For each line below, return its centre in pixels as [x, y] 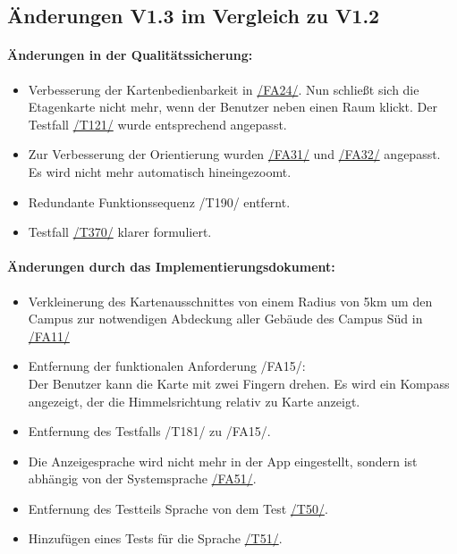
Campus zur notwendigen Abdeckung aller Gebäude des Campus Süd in [225, 319]
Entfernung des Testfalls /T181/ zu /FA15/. [149, 431]
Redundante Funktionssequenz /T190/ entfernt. [159, 201]
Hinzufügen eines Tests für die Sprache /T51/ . [155, 538]
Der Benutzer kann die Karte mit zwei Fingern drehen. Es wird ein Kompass [239, 383]
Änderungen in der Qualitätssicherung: [130, 55]
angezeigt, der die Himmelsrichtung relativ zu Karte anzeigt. [194, 401]
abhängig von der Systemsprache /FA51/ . [142, 478]
